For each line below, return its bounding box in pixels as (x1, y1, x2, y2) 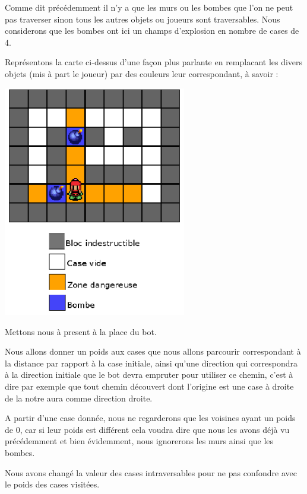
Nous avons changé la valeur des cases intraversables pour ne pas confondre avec (5, 466, 297, 479)
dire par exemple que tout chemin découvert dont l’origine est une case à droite (5, 380, 294, 392)
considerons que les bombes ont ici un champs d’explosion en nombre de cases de (5, 24, 299, 37)
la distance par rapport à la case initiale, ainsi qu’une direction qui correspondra (5, 356, 297, 369)
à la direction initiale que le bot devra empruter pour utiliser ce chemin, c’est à (5, 368, 293, 381)
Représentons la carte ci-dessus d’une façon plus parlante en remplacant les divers (5, 56, 303, 68)
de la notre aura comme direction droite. (5, 391, 153, 404)
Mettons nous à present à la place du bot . (5, 325, 157, 337)
